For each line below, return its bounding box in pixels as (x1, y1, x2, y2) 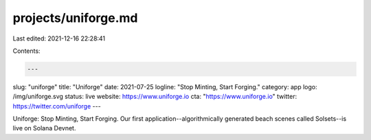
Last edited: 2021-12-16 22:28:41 (12, 34, 106, 43)
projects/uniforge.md (12, 10, 138, 25)
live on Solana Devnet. (12, 124, 76, 132)
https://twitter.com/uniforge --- (12, 102, 101, 110)
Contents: (12, 47, 41, 55)
